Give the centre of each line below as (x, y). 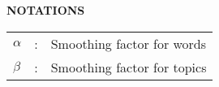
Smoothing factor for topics (129, 67)
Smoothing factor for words (129, 43)
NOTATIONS (46, 10)
